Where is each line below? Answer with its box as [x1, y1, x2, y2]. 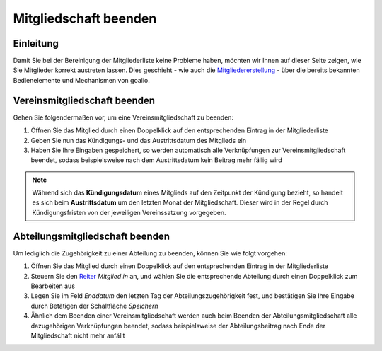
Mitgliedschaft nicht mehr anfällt [30, 331, 125, 340]
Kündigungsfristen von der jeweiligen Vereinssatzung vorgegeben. [32, 208, 226, 217]
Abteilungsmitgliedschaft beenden [13, 230, 170, 242]
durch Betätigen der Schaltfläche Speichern [30, 301, 158, 310]
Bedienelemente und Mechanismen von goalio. [13, 76, 150, 84]
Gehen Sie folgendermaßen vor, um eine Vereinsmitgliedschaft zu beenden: [13, 113, 233, 122]
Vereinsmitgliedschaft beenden [13, 94, 156, 106]
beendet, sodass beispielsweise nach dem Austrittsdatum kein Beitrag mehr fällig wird [30, 156, 282, 164]
